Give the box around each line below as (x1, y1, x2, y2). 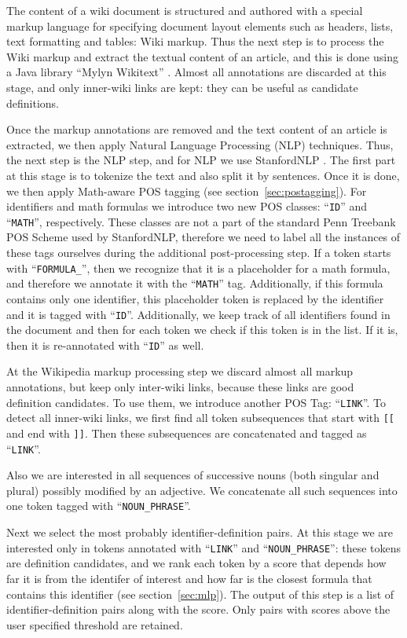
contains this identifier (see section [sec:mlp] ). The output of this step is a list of (6, 585, 394, 602)
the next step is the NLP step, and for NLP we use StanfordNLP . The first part (6, 152, 396, 168)
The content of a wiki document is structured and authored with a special (6, 2, 363, 18)
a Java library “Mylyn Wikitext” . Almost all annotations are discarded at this (6, 64, 387, 80)
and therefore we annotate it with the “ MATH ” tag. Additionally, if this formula (6, 275, 383, 291)
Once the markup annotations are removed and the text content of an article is (6, 121, 387, 137)
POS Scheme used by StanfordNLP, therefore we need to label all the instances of (6, 229, 401, 245)
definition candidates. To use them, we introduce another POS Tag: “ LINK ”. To (6, 394, 386, 410)
